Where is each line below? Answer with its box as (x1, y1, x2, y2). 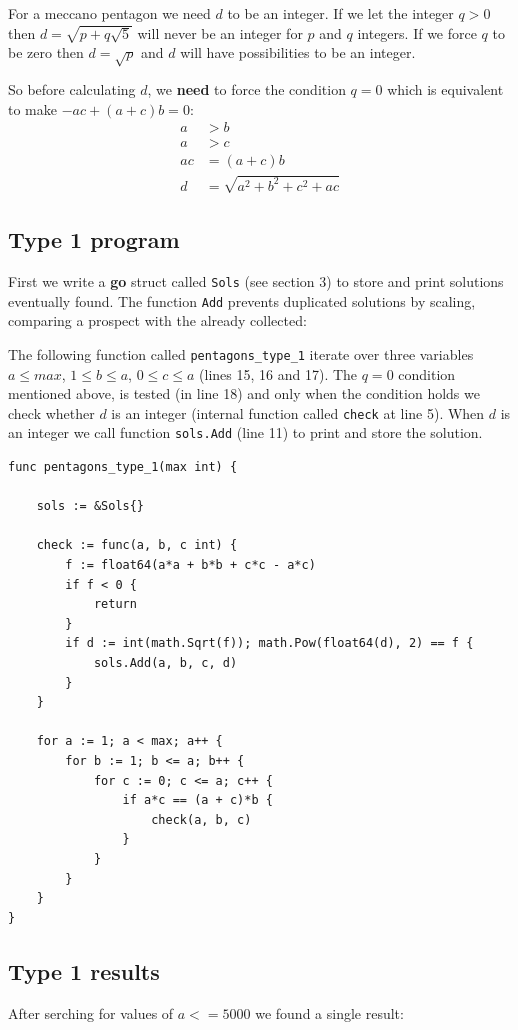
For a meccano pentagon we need (8, 3, 211, 23)
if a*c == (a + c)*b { (122, 793, 273, 808)
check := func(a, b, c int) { (36, 538, 238, 553)
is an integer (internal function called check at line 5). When (111, 402, 485, 423)
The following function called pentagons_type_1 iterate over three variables (8, 343, 474, 364)
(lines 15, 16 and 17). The (199, 363, 358, 384)
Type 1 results (8, 955, 160, 986)
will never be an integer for (137, 22, 303, 43)
